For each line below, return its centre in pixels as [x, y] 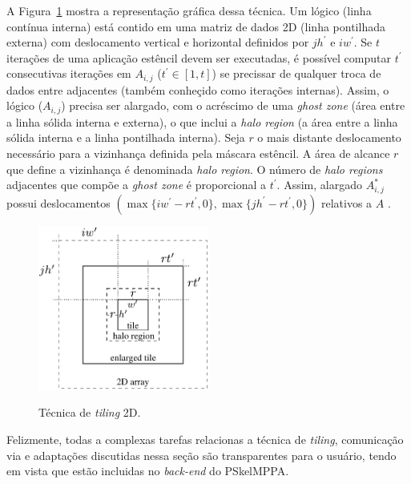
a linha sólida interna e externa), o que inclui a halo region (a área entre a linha [202, 121]
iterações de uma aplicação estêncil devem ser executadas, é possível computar [199, 57]
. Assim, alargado [319, 185]
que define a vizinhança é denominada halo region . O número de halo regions [195, 169]
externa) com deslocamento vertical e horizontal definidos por [158, 42]
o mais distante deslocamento [329, 137]
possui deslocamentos [58, 202]
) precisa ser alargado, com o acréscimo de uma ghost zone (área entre [233, 105]
